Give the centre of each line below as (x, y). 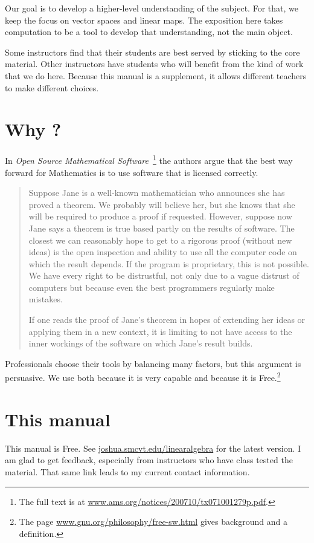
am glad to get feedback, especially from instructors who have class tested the (149, 460)
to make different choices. (52, 87)
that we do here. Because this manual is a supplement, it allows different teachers (156, 75)
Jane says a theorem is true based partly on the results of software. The (162, 228)
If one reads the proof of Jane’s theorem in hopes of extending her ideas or (167, 320)
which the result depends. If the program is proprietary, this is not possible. (169, 263)
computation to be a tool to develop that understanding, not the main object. (149, 32)
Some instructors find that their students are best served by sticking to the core (152, 52)
